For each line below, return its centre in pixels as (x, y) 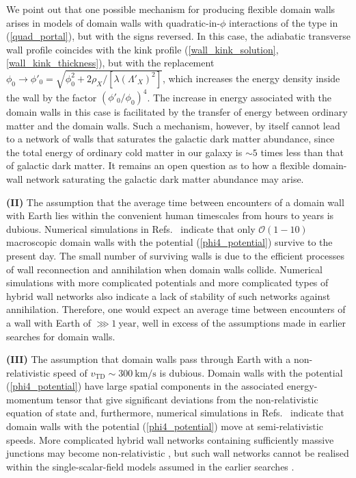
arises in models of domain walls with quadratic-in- (113, 22)
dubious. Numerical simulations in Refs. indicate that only (131, 228)
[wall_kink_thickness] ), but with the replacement (110, 63)
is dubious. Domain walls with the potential (251, 372)
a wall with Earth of (49, 322)
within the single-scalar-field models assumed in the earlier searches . (150, 466)
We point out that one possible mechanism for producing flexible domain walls (171, 9)
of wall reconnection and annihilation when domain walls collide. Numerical (164, 269)
